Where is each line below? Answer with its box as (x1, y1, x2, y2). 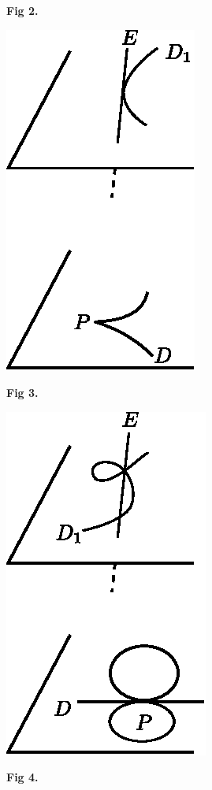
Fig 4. (6, 769, 39, 785)
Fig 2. (6, 2, 39, 18)
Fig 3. (6, 384, 39, 401)
